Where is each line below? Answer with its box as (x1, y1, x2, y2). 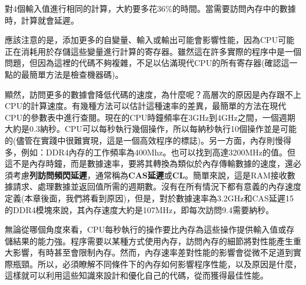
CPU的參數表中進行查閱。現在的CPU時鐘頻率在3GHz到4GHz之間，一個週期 (5, 111, 295, 123)
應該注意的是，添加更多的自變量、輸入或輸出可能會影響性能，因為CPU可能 (5, 34, 295, 46)
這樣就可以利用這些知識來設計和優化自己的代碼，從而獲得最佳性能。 (5, 269, 268, 281)
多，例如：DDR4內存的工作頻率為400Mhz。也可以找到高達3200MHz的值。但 (5, 145, 296, 158)
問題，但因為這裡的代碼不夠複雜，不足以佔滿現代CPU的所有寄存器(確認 (5, 57, 281, 69)
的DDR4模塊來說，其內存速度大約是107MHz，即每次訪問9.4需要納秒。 (5, 203, 274, 216)
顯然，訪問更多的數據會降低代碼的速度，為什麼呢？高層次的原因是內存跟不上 (5, 88, 301, 100)
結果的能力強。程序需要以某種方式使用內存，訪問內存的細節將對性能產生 (12, 234, 293, 247)
